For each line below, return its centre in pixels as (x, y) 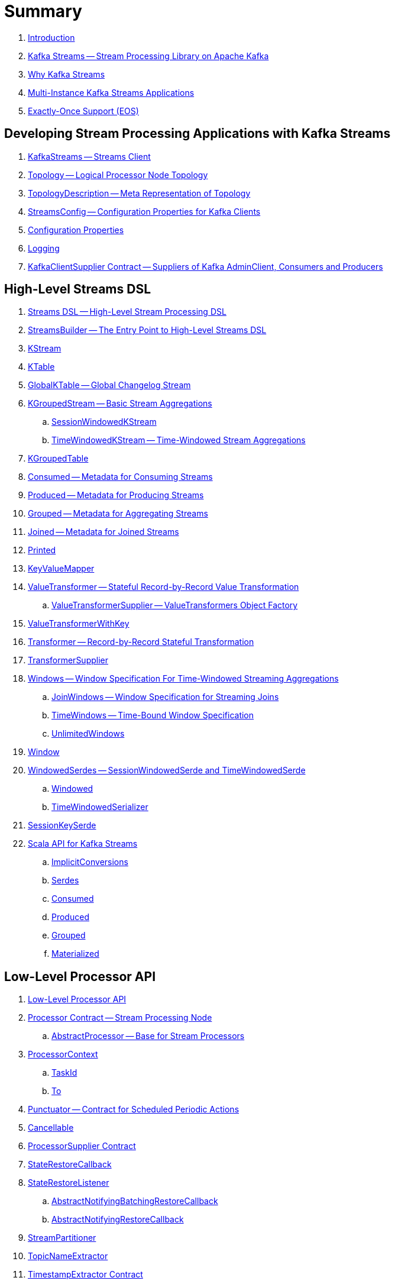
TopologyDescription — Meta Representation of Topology (139, 193)
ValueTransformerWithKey (79, 624)
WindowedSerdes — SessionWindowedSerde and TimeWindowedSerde (167, 770)
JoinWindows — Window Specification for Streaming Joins (165, 697)
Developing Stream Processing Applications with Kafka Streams (197, 134)
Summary (43, 11)
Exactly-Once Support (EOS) (83, 111)
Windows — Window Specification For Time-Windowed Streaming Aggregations (183, 679)
